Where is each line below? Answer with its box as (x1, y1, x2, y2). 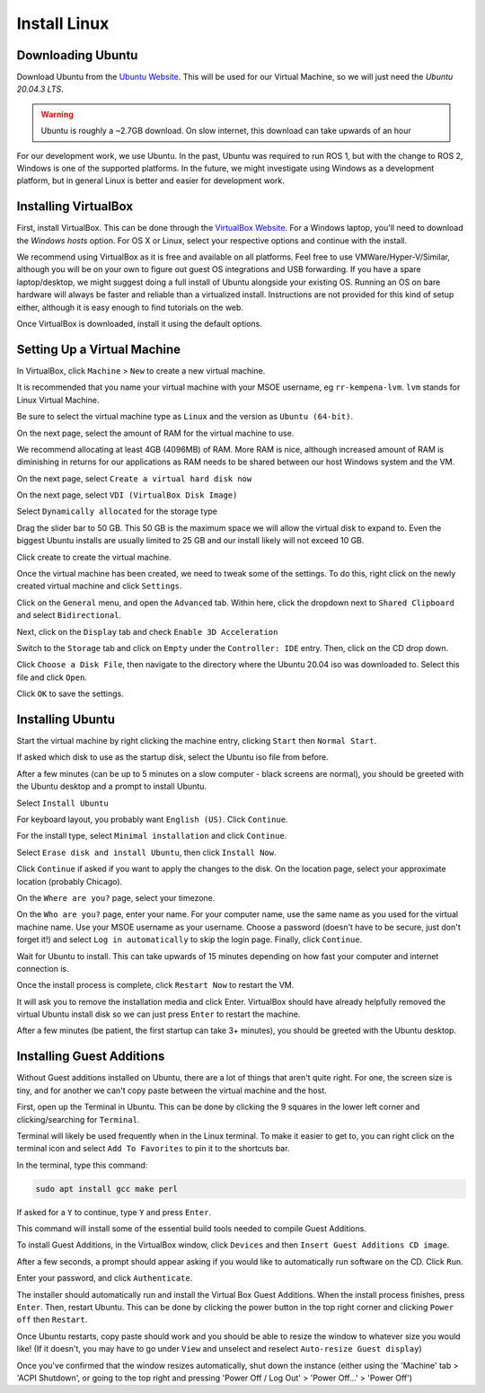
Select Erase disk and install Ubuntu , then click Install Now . (16, 847, 278, 858)
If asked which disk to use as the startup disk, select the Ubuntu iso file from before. (16, 752, 329, 763)
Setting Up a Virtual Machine (16, 341, 181, 357)
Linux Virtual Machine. (16, 394, 100, 405)
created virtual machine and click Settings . (16, 580, 182, 592)
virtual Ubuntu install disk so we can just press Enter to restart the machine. (16, 1009, 301, 1019)
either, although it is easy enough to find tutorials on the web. (16, 302, 244, 313)
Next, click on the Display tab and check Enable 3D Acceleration (16, 626, 278, 637)
